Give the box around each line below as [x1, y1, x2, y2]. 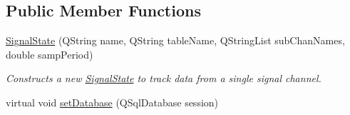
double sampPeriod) [6, 46, 93, 61]
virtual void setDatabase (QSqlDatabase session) [6, 94, 219, 109]
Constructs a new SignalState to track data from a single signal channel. [6, 71, 321, 86]
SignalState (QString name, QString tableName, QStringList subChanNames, [6, 33, 345, 48]
